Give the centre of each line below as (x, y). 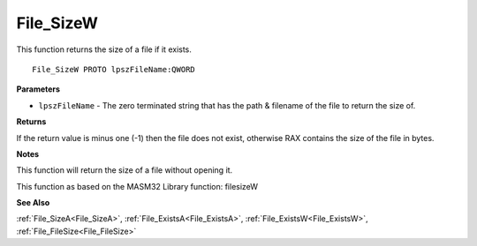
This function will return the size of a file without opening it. (125, 170)
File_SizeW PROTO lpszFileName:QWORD (114, 69)
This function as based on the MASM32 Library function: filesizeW (137, 186)
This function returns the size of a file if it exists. (104, 49)
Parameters (38, 89)
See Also (33, 203)
